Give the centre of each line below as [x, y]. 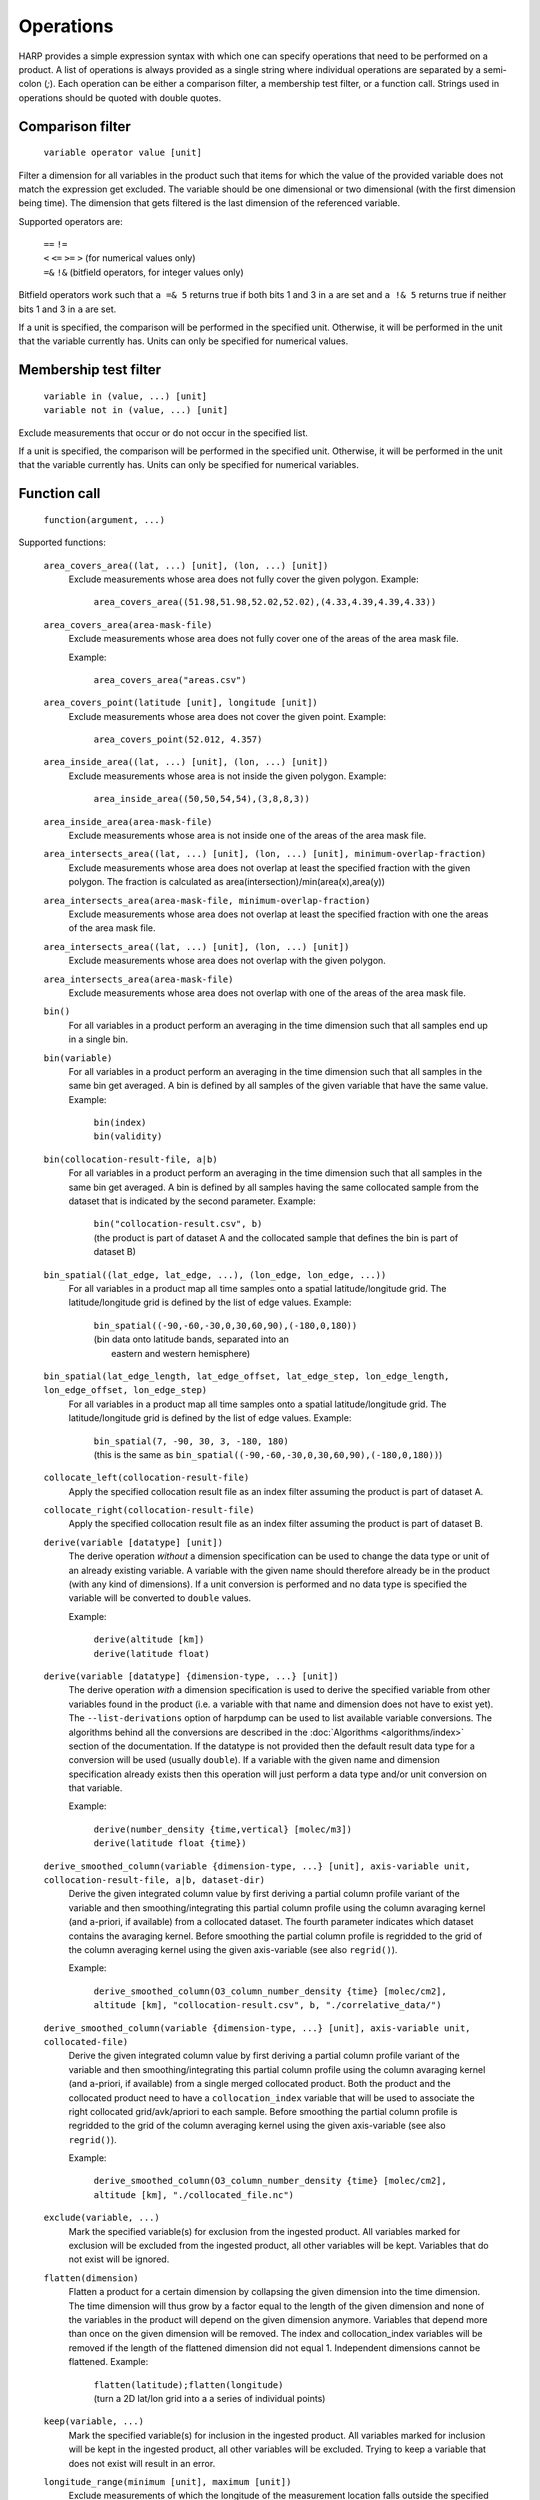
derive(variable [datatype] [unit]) [133, 1542]
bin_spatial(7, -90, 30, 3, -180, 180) [191, 1441]
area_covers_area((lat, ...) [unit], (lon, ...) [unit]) [186, 565]
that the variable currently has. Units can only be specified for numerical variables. [188, 465]
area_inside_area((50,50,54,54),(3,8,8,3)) [201, 799]
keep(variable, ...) [94, 2421]
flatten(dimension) [91, 2278]
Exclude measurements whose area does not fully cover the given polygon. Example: [243, 579]
